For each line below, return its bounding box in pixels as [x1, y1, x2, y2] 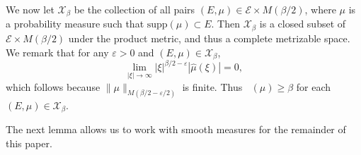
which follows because [6, 79, 101, 94]
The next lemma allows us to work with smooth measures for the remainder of [6, 121, 346, 136]
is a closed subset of [259, 16, 346, 31]
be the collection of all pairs [74, 2, 195, 16]
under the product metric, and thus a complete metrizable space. [68, 30, 350, 45]
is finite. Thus [182, 79, 243, 94]
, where [304, 2, 336, 16]
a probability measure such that [6, 16, 144, 31]
